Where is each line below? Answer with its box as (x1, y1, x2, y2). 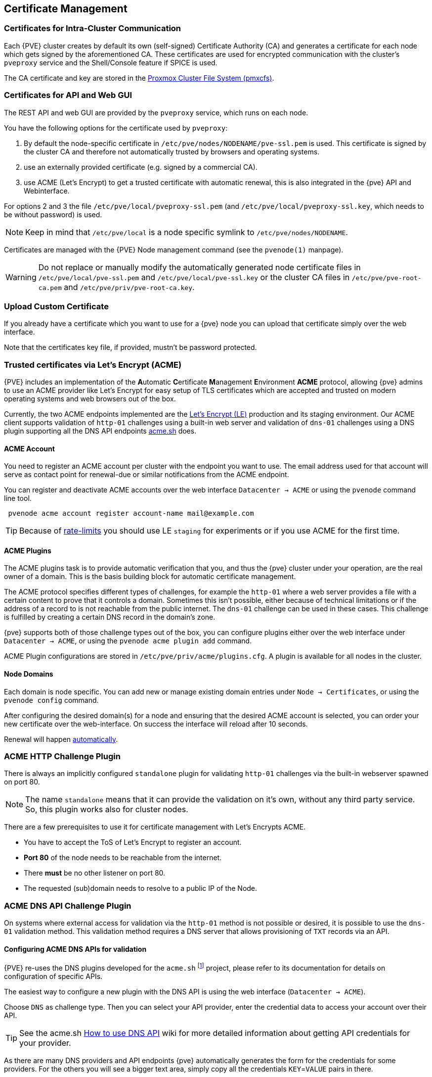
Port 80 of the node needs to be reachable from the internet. (24, 853, 222, 862)
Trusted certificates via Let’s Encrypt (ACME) (4, 359, 182, 370)
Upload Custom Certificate (4, 301, 109, 311)
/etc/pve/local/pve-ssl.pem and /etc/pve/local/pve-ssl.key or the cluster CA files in (38, 272, 350, 282)
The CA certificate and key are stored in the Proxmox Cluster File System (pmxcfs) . (4, 73, 274, 82)
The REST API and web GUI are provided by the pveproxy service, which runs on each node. (4, 108, 308, 117)
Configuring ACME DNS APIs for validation (4, 944, 147, 953)
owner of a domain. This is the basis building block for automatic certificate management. (4, 572, 296, 581)
